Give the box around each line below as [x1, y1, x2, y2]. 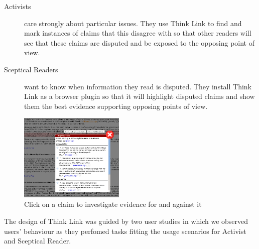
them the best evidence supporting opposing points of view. [24, 100, 208, 111]
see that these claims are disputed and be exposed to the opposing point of [24, 37, 254, 48]
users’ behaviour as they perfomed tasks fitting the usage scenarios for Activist [4, 225, 246, 236]
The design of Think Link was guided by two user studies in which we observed [4, 216, 248, 226]
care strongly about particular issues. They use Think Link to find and [24, 18, 242, 28]
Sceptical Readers [4, 64, 58, 74]
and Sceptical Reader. [4, 235, 71, 246]
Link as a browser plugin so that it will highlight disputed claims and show [24, 91, 255, 101]
